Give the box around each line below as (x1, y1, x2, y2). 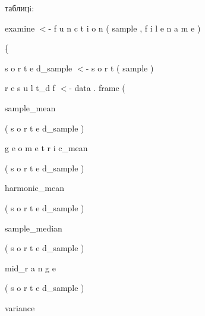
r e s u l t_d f (5, 82, 55, 94)
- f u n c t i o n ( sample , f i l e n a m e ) (48, 21, 201, 34)
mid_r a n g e (5, 261, 56, 274)
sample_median (5, 221, 62, 234)
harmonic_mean (5, 182, 64, 194)
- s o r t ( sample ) (86, 61, 154, 74)
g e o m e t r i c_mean (5, 142, 88, 154)
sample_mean (5, 101, 56, 114)
